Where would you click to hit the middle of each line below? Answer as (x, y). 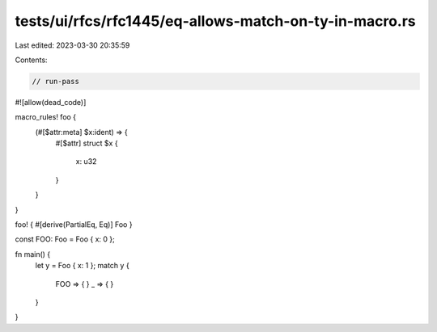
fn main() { (33, 254)
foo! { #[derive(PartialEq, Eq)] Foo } (74, 225)
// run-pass (56, 81)
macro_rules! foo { (46, 117)
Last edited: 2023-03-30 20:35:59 (72, 45)
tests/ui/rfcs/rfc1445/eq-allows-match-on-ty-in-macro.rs (215, 21)
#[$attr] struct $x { (87, 143)
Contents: (31, 60)
